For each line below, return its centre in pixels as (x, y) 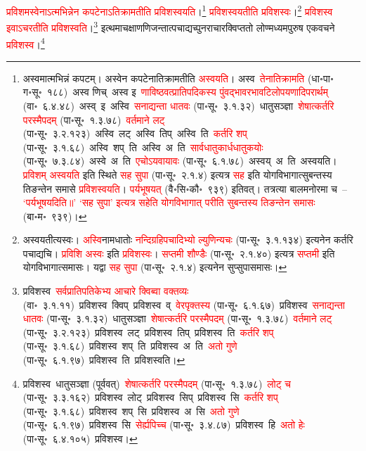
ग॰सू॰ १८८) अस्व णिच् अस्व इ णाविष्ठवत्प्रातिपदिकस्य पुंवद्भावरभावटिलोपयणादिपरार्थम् (176, 92)
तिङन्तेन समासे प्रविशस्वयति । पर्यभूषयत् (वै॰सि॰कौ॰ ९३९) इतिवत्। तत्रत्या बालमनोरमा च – (185, 188)
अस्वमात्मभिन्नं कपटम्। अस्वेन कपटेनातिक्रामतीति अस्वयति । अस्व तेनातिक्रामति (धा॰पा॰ (178, 78)
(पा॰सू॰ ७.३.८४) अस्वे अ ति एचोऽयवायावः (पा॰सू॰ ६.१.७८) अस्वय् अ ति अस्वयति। (180, 161)
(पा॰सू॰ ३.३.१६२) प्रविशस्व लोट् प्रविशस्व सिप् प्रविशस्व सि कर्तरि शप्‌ (150, 397)
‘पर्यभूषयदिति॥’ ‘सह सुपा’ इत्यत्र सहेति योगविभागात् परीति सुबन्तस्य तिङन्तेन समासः (169, 202)
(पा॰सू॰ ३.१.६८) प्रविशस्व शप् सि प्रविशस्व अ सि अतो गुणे (131, 411)
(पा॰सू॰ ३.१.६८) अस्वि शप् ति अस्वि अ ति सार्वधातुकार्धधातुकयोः (143, 147)
